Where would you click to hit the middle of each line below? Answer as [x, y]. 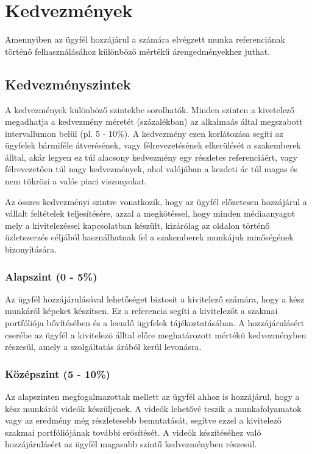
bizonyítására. [31, 249]
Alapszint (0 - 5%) [51, 276]
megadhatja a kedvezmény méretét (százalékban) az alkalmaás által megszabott [154, 121]
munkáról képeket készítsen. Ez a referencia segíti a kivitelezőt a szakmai [141, 311]
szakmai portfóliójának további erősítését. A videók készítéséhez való [133, 432]
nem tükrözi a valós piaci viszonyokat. [76, 181]
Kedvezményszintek [68, 84]
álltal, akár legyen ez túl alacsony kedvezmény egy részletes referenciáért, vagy [151, 157]
